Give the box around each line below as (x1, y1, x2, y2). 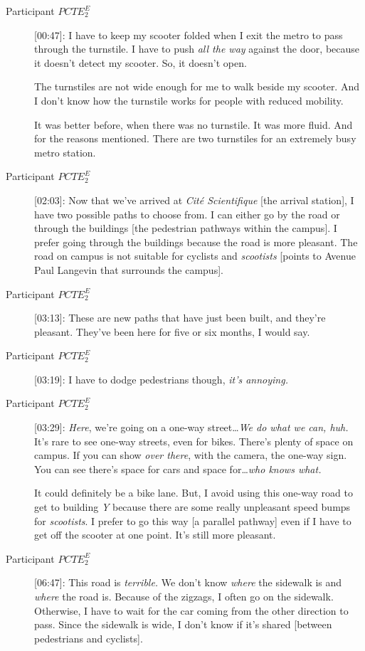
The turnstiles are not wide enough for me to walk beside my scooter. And (34, 79, 359, 94)
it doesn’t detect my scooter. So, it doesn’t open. (34, 55, 247, 70)
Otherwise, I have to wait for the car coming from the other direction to (34, 603, 349, 618)
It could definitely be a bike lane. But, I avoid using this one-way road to (34, 485, 353, 500)
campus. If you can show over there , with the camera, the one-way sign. (34, 448, 347, 462)
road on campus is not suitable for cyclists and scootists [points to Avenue (34, 248, 356, 263)
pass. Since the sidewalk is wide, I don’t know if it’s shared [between (34, 617, 332, 632)
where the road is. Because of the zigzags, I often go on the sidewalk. (34, 589, 334, 603)
